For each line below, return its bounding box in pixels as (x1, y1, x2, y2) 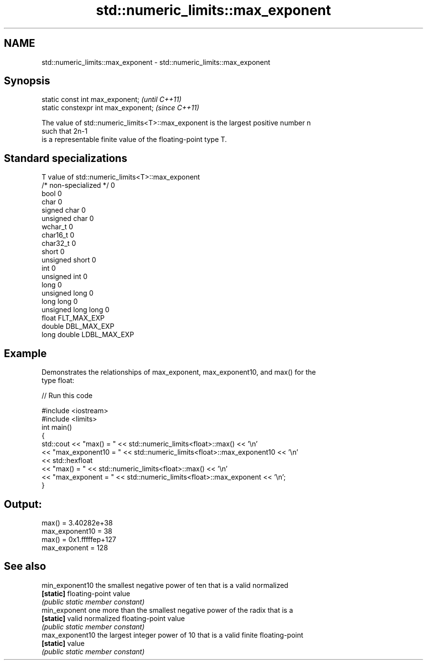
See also (4, 560, 46, 573)
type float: (41, 376, 75, 385)
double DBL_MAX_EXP (41, 322, 115, 331)
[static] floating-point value (41, 589, 130, 598)
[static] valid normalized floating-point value (41, 614, 185, 623)
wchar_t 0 (41, 222, 73, 231)
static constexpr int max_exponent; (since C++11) (41, 103, 199, 112)
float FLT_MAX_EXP (41, 314, 105, 322)
